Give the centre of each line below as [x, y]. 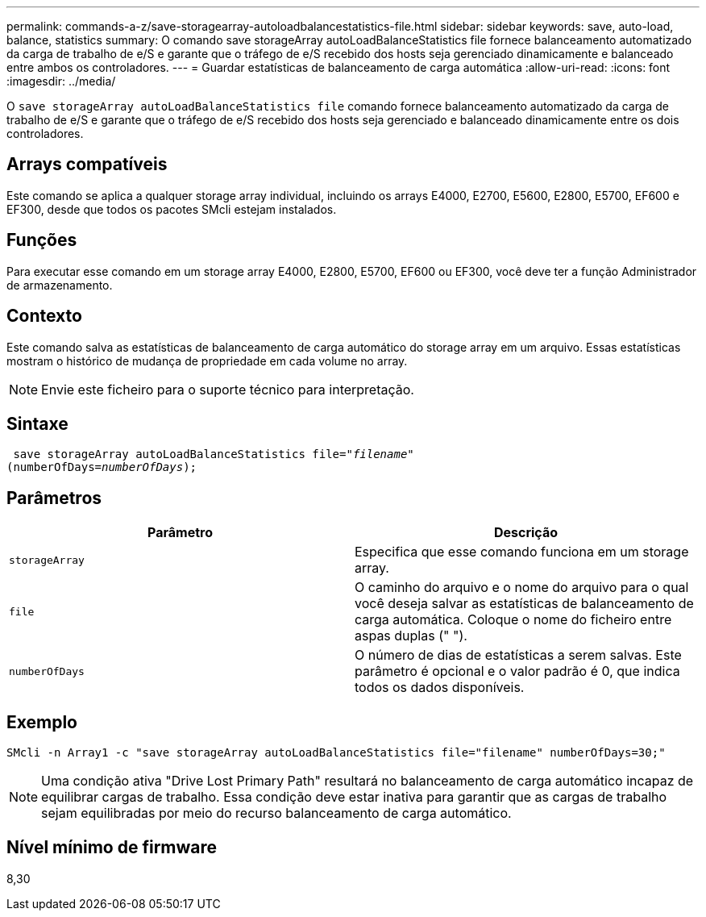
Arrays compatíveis [87, 165]
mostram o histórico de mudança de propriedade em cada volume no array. [207, 361]
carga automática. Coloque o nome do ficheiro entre [513, 620]
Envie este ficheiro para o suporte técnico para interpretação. [228, 389]
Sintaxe [37, 423]
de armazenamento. [60, 285]
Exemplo [42, 722]
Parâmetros [54, 498]
